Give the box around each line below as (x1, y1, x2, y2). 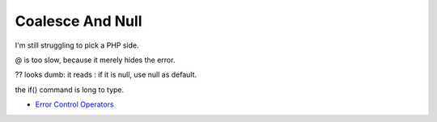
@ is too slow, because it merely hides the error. (15, 55, 176, 65)
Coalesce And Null (15, 12, 142, 30)
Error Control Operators (35, 99, 114, 109)
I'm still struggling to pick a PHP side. (15, 40, 139, 50)
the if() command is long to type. (15, 85, 125, 95)
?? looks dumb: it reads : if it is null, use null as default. (15, 69, 197, 80)
